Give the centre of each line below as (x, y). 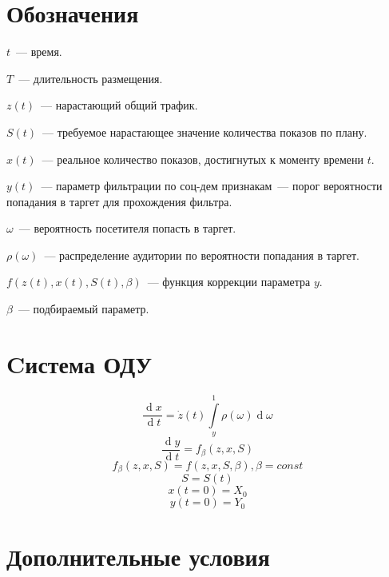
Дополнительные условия (138, 556)
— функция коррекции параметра (229, 282)
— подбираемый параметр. (83, 309)
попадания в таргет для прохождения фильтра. (119, 201)
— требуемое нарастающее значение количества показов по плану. (205, 131)
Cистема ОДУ (79, 363)
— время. (39, 52)
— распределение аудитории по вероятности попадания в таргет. (202, 255)
